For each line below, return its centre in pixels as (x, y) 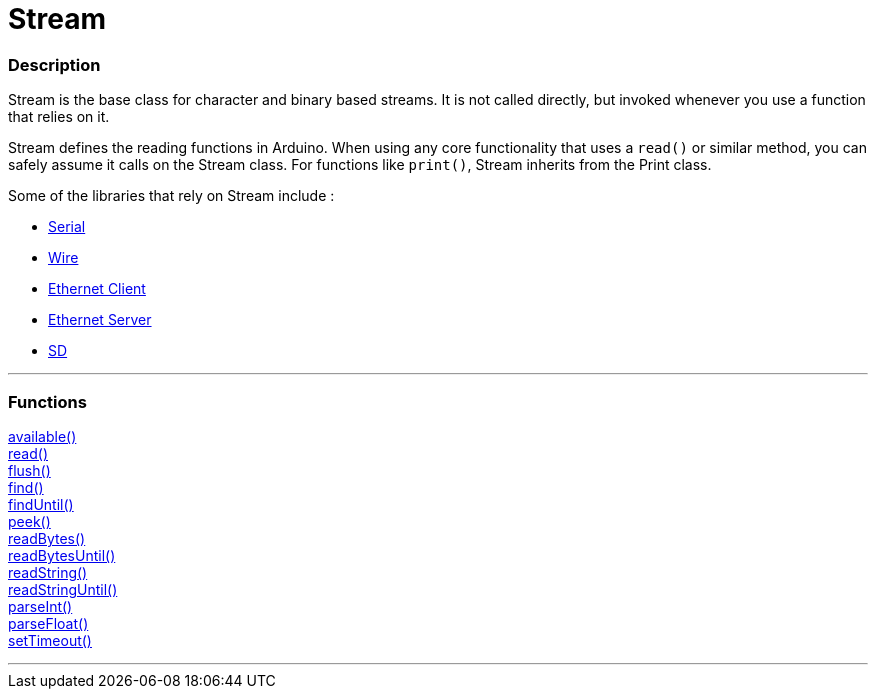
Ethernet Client (97, 289)
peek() (29, 521)
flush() (29, 470)
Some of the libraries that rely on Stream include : (171, 196)
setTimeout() (50, 640)
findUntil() (41, 504)
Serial (67, 227)
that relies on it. (59, 117)
